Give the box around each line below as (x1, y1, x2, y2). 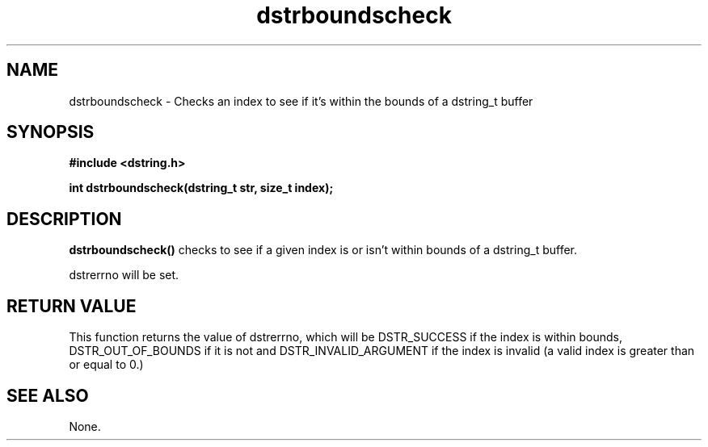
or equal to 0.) (69, 357, 144, 372)
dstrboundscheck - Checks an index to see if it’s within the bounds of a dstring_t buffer (69, 94, 533, 108)
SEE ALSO (6, 385, 89, 406)
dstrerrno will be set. (69, 268, 179, 282)
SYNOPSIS (6, 122, 95, 143)
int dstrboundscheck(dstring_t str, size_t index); (69, 181, 334, 195)
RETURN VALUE (6, 295, 137, 316)
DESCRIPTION (6, 208, 122, 229)
